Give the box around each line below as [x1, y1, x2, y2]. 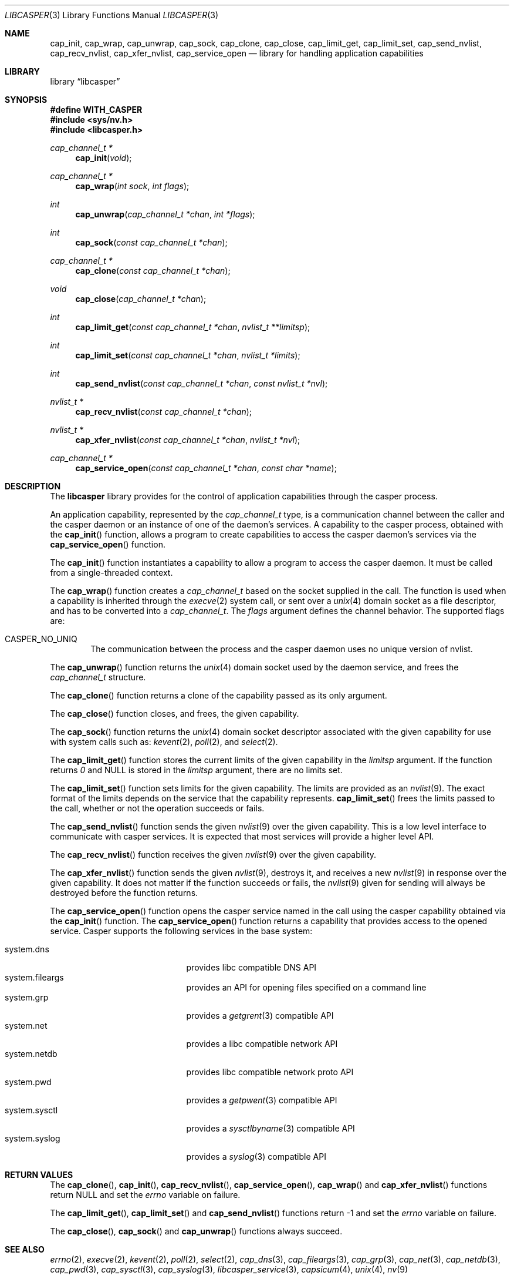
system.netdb [5, 1049, 58, 1059]
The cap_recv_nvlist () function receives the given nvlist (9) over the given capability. [50, 850, 377, 860]
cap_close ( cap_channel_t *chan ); [75, 294, 207, 304]
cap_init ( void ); [75, 153, 132, 163]
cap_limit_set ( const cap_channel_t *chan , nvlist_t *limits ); [75, 350, 300, 360]
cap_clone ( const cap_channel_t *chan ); [75, 266, 231, 276]
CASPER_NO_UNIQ [5, 634, 77, 644]
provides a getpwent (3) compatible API [186, 1095, 337, 1105]
